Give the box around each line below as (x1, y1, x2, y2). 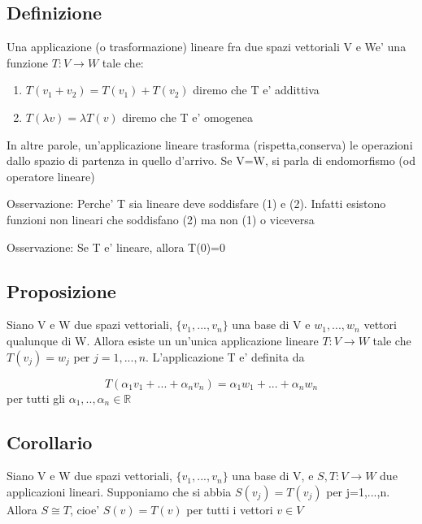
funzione (7, 54, 48, 71)
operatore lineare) (7, 167, 95, 184)
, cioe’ (69, 500, 100, 518)
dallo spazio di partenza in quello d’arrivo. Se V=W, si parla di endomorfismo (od (7, 152, 415, 169)
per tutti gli (7, 389, 66, 406)
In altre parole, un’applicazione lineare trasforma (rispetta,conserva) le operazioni (7, 136, 413, 153)
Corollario (7, 429, 93, 454)
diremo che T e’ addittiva (193, 81, 320, 98)
